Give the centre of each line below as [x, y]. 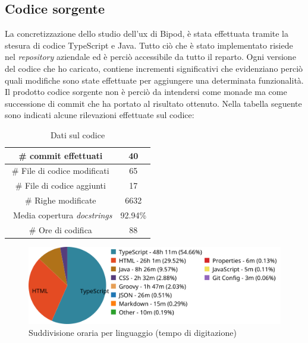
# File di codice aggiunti [60, 185]
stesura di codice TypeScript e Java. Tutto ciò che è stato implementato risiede [149, 45]
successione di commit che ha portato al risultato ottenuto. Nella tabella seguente [153, 103]
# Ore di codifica [60, 229]
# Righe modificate [60, 200]
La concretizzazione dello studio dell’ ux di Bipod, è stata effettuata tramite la [147, 34]
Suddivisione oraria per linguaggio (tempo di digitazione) [133, 333]
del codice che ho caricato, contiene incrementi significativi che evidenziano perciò [154, 68]
